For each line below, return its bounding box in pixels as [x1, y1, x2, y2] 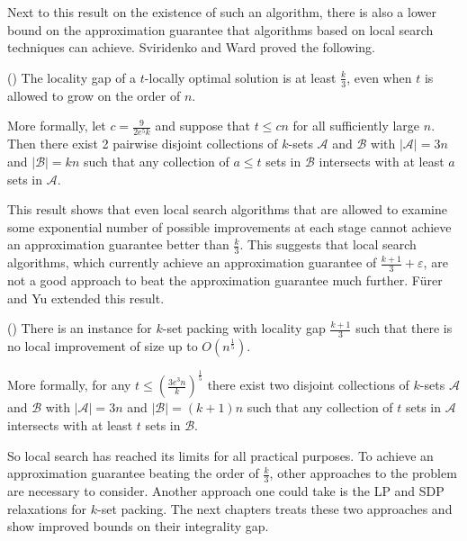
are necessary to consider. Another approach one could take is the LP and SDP [7, 481, 445, 500]
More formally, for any [7, 375, 131, 394]
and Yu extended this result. [7, 288, 165, 307]
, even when [346, 68, 412, 86]
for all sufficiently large [292, 116, 420, 135]
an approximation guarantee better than [7, 235, 229, 254]
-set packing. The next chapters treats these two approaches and [97, 499, 453, 518]
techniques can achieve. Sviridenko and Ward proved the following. [7, 38, 375, 57]
